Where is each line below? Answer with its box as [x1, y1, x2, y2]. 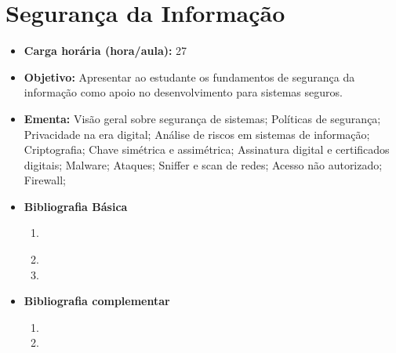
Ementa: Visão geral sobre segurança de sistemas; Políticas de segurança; [24, 110, 381, 126]
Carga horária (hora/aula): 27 [24, 42, 187, 59]
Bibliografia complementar [24, 293, 170, 309]
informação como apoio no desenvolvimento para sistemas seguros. [24, 84, 343, 100]
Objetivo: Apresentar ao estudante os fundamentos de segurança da [24, 68, 355, 85]
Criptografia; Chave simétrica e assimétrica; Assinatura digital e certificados [24, 141, 390, 158]
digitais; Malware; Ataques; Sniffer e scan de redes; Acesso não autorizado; [24, 156, 383, 173]
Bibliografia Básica [24, 198, 128, 214]
